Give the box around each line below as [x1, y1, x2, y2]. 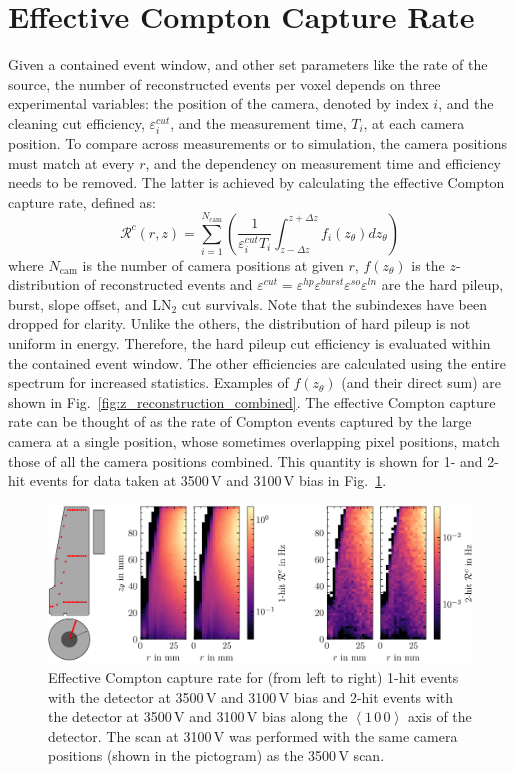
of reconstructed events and [84, 274, 253, 295]
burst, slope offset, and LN [8, 293, 172, 314]
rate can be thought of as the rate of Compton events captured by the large [8, 411, 472, 432]
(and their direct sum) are [341, 372, 501, 393]
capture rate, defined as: [8, 191, 156, 212]
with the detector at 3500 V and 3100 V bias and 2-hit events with [48, 686, 454, 707]
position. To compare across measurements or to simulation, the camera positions [8, 133, 507, 154]
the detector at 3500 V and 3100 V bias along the [48, 706, 348, 727]
